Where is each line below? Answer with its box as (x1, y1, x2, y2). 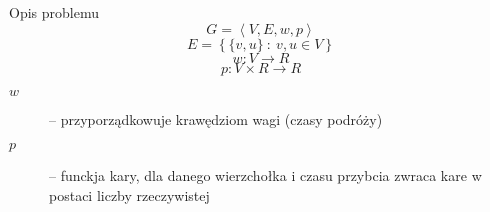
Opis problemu (9, 2, 99, 22)
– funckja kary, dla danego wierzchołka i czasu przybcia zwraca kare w (49, 165, 482, 186)
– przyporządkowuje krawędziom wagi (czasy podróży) (49, 108, 383, 129)
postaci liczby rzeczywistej (49, 184, 210, 205)
